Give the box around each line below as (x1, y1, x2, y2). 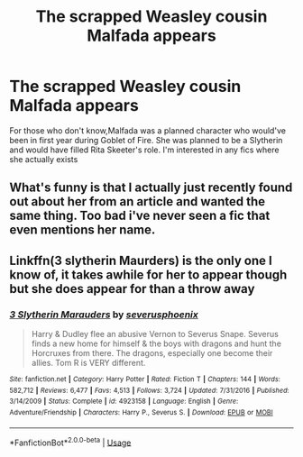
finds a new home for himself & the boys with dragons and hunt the (31, 338, 282, 349)
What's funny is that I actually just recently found (9, 180, 293, 196)
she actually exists (9, 153, 78, 164)
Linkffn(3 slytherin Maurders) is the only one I (9, 252, 272, 268)
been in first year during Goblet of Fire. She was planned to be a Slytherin (9, 134, 283, 145)
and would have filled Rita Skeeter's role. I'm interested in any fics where (9, 144, 280, 155)
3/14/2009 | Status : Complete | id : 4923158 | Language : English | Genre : (9, 397, 239, 407)
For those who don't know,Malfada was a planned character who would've (9, 124, 287, 136)
